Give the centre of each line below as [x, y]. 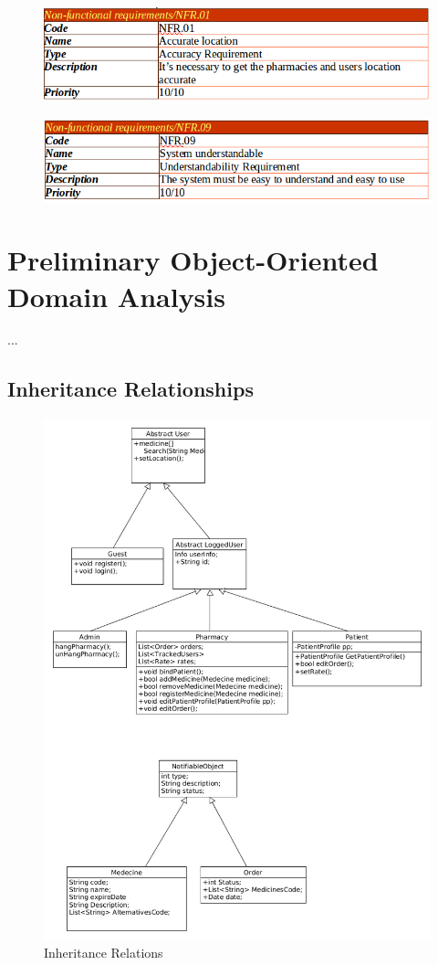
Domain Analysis [116, 296]
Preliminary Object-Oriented [193, 260]
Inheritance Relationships [130, 389]
